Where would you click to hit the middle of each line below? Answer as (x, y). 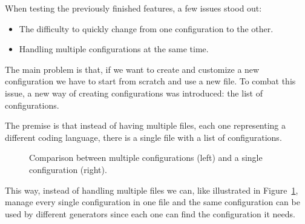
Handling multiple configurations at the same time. (114, 49)
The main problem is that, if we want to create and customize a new (132, 69)
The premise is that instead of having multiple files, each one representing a (146, 125)
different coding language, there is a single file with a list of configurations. (143, 137)
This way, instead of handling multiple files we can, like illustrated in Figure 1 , (152, 190)
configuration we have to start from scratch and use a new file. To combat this (150, 81)
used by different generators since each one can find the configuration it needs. (150, 213)
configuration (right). (68, 169)
